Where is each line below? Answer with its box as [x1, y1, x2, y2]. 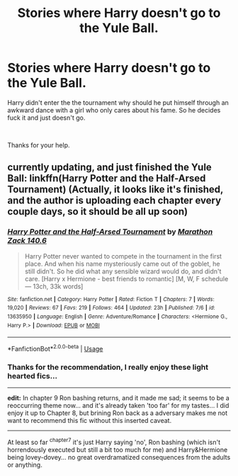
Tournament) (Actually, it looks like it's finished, [7, 183, 224, 195]
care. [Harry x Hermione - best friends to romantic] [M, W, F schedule [24, 274, 229, 283]
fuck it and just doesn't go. [7, 113, 86, 122]
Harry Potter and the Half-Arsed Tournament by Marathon [7, 227, 213, 237]
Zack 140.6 [7, 236, 47, 246]
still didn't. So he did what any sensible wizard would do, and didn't [24, 267, 222, 276]
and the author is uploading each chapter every [7, 195, 222, 207]
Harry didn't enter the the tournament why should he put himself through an [7, 98, 229, 107]
